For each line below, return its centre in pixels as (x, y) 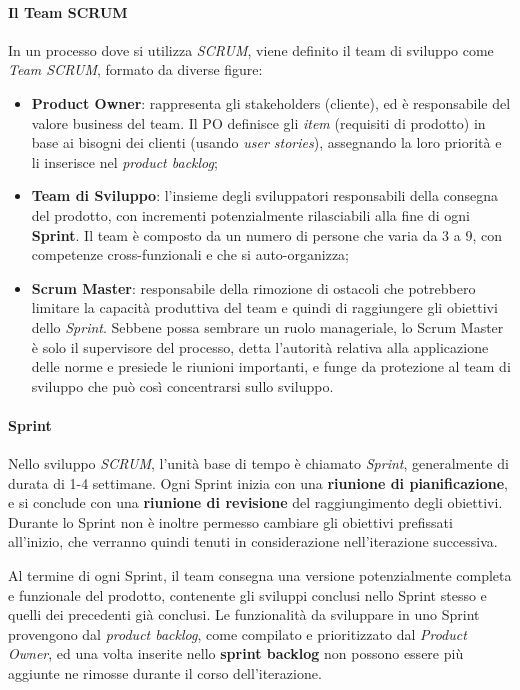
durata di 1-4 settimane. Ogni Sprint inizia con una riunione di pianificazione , (258, 482)
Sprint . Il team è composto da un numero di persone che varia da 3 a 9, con (266, 234)
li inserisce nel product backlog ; (124, 161)
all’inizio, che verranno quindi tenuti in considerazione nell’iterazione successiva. (253, 541)
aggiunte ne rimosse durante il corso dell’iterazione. (165, 673)
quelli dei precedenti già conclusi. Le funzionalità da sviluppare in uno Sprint (244, 614)
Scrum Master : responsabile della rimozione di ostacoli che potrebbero (253, 287)
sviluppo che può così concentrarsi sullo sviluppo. (182, 385)
